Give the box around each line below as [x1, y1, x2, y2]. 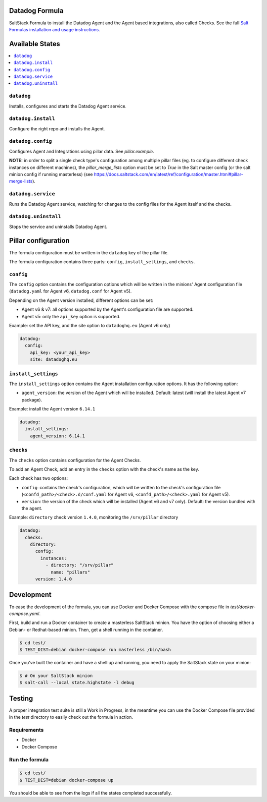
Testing [9, 694, 33, 702]
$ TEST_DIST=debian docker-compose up [19, 777, 114, 783]
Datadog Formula [9, 6, 64, 15]
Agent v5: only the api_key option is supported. [21, 313, 121, 319]
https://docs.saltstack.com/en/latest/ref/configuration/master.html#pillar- [94, 171, 243, 177]
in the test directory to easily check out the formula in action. [9, 714, 133, 720]
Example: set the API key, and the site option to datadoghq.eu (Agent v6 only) [9, 323, 171, 329]
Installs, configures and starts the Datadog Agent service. [9, 103, 127, 109]
